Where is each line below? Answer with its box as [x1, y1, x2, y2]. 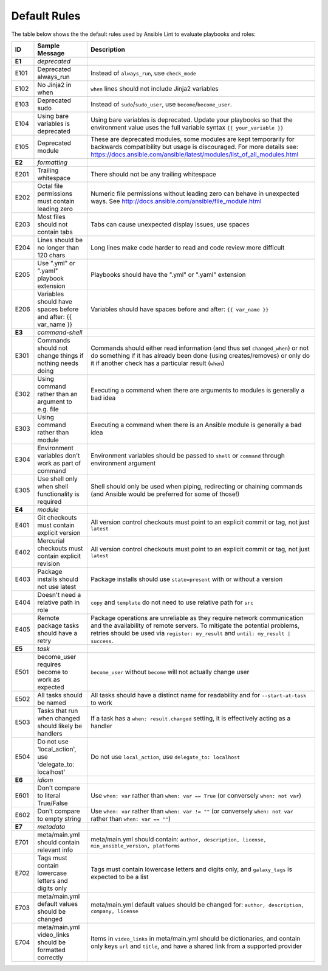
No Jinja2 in [37, 80, 72, 89]
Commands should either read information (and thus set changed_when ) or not [90, 344, 309, 352]
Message [37, 49, 65, 57]
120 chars [37, 251, 66, 259]
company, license [90, 908, 139, 915]
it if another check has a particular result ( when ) [90, 359, 225, 367]
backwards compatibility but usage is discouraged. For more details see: [90, 142, 299, 151]
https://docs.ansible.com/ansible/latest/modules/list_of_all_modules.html [90, 150, 299, 158]
